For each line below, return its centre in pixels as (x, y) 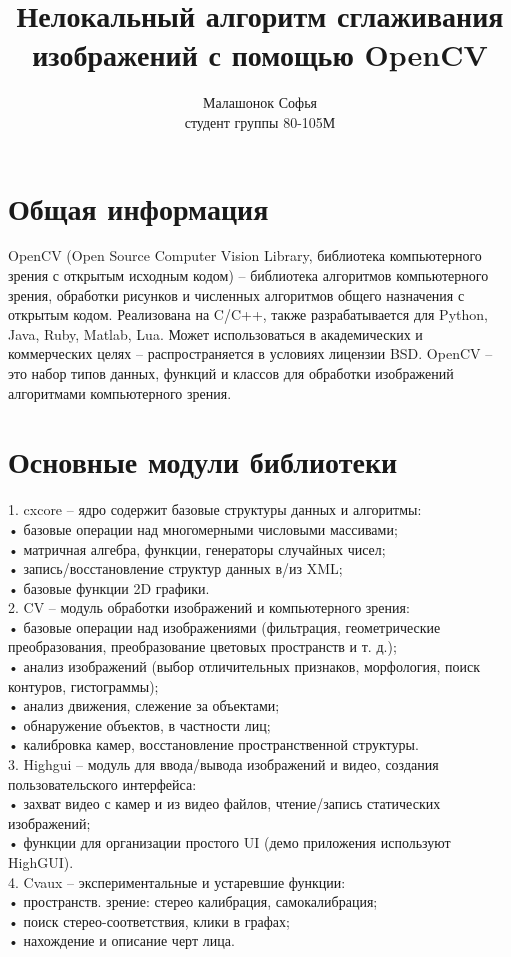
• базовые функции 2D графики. (109, 587)
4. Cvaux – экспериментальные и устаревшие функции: (177, 881)
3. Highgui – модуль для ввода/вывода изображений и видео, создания (223, 764)
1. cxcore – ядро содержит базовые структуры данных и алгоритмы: (215, 509)
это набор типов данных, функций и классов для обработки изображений (231, 373)
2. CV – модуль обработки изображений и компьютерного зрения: (209, 607)
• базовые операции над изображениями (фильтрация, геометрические (224, 626)
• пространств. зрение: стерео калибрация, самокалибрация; (193, 901)
